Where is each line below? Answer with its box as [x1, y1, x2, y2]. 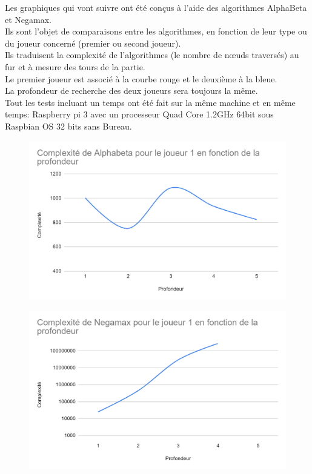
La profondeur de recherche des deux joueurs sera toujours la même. [5, 84, 258, 97]
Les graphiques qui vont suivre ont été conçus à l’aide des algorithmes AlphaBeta [5, 1, 307, 13]
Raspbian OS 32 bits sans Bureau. [5, 119, 132, 132]
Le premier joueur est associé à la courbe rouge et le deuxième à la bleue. [5, 72, 277, 85]
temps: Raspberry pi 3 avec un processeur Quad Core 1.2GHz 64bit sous [5, 108, 274, 120]
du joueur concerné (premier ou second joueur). [5, 36, 181, 49]
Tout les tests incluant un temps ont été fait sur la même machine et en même [5, 96, 296, 108]
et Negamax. [5, 13, 51, 25]
